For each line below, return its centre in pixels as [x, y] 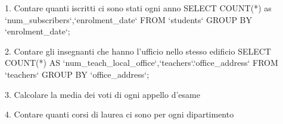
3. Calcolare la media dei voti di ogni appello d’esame [102, 94]
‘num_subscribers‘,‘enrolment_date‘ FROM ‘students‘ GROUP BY [128, 19]
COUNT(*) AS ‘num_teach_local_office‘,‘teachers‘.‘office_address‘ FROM [141, 63]
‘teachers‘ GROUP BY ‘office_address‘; [77, 74]
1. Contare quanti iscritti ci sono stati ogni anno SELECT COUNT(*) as [138, 8]
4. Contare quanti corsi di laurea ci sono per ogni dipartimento [119, 114]
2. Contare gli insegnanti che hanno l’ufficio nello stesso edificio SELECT [138, 51]
